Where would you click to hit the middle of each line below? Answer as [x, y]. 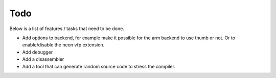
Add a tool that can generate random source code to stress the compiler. [99, 66]
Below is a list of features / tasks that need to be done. [67, 29]
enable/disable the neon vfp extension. [63, 45]
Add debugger [38, 52]
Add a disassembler [43, 59]
